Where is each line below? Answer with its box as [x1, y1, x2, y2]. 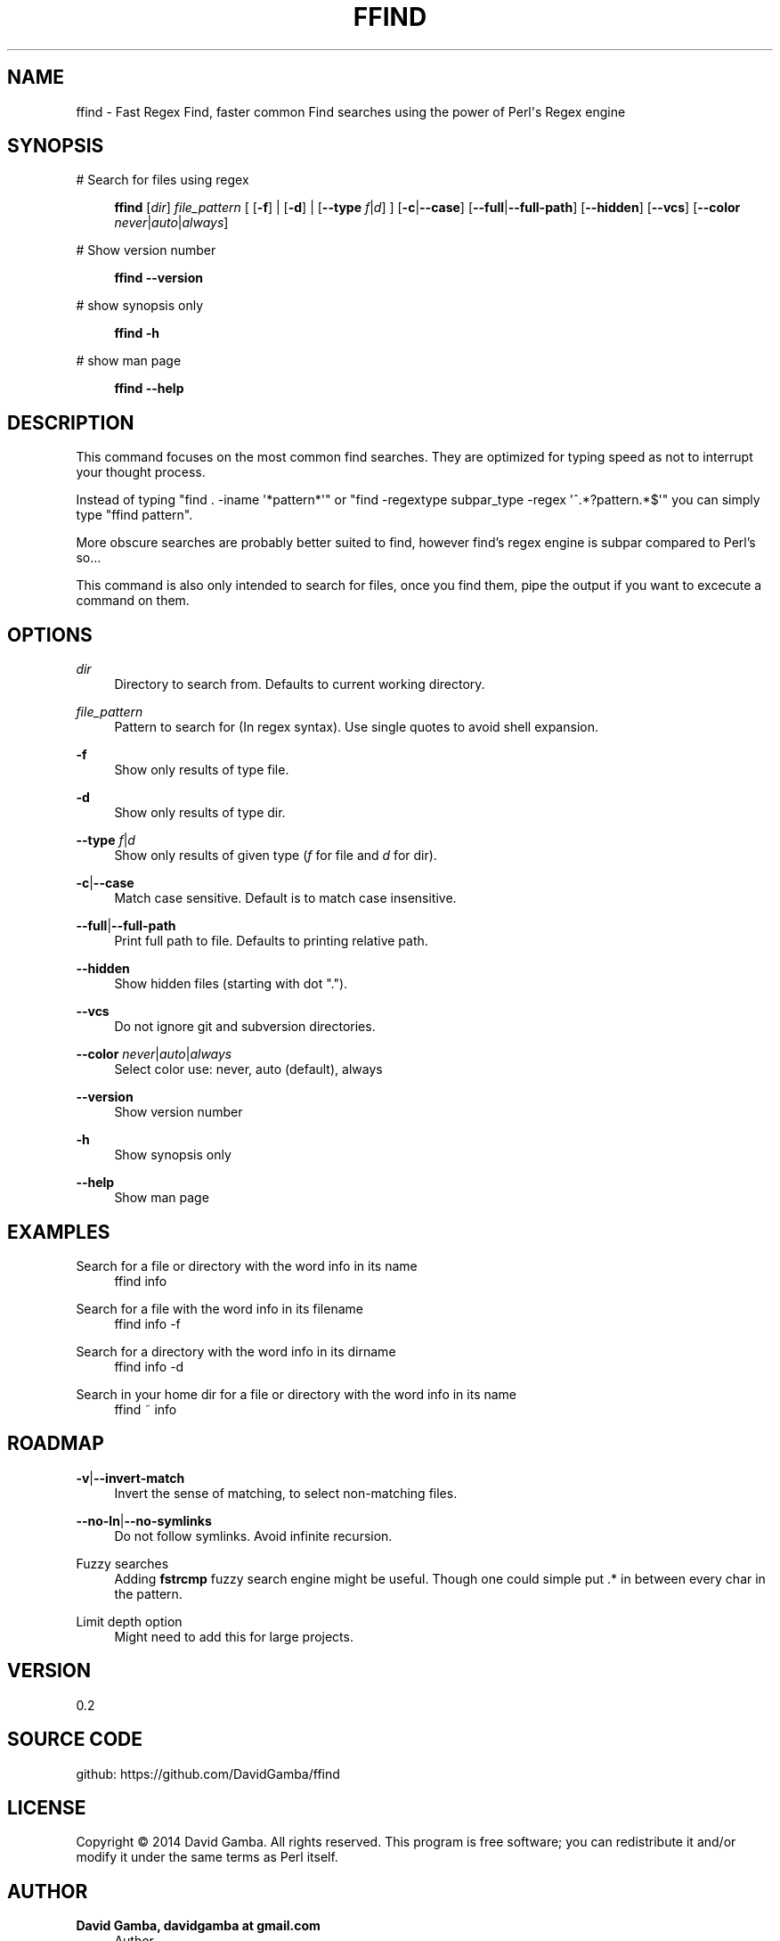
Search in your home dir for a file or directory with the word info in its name [76, 1386, 517, 1402]
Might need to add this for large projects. [114, 1628, 353, 1644]
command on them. [76, 593, 190, 609]
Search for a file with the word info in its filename [76, 1300, 363, 1316]
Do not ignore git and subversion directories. [114, 1019, 376, 1035]
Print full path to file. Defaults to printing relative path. [114, 933, 428, 949]
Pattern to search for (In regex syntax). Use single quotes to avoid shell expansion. [114, 719, 598, 735]
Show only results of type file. [114, 762, 289, 778]
